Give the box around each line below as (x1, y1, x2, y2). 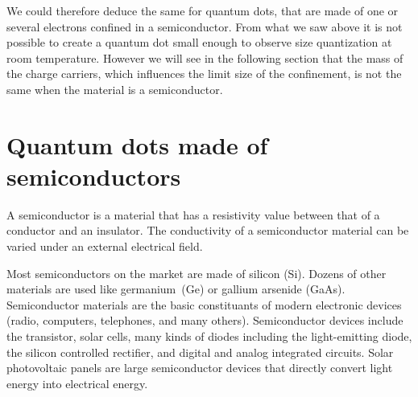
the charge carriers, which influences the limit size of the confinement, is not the (6, 65, 402, 82)
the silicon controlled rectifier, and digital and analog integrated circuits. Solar (6, 343, 394, 360)
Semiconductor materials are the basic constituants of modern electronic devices (6, 296, 402, 313)
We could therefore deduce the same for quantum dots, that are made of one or (6, 2, 399, 18)
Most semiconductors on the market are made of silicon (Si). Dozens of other (6, 264, 387, 281)
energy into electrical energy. (6, 374, 148, 391)
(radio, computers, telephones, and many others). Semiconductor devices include (6, 312, 404, 329)
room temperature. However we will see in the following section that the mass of (6, 49, 404, 66)
